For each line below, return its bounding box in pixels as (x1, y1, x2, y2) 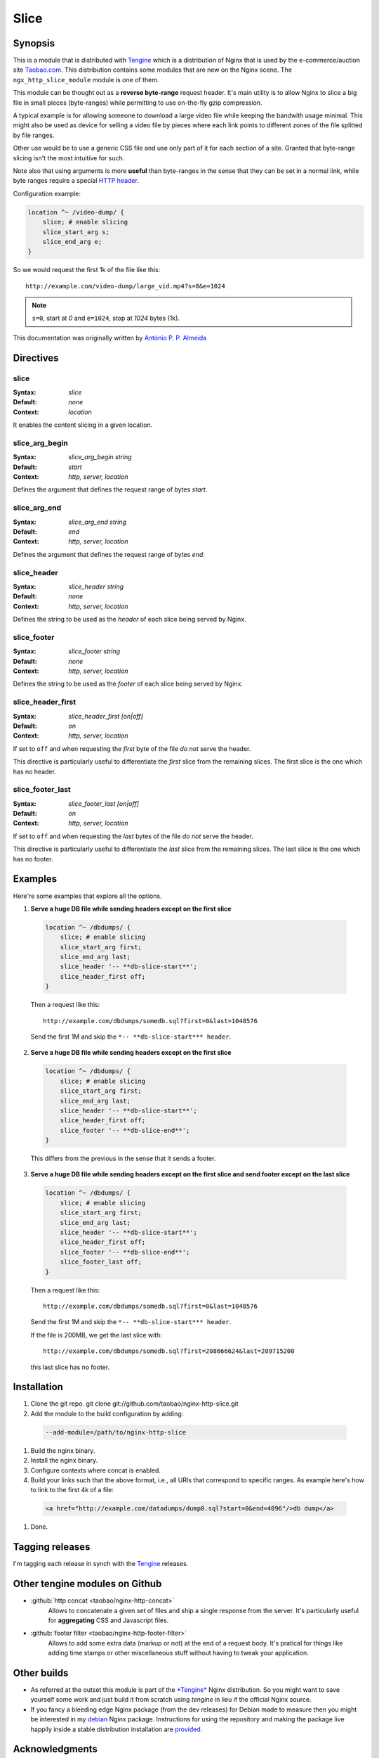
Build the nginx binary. (30, 1446, 95, 1455)
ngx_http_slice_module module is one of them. (13, 75, 159, 84)
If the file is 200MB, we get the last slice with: (30, 1330, 163, 1339)
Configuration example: (13, 189, 81, 198)
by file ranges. (13, 131, 55, 139)
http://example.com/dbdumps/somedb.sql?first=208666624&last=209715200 (43, 1347, 295, 1355)
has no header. (13, 767, 56, 776)
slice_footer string (68, 647, 121, 655)
